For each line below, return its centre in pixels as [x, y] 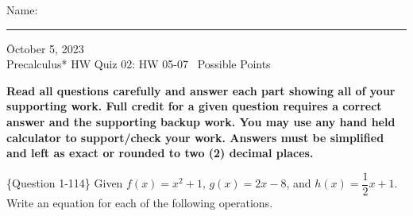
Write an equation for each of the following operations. [140, 202]
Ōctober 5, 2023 [45, 48]
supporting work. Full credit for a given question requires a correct [194, 106]
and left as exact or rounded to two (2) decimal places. [160, 153]
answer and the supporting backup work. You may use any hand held [201, 121]
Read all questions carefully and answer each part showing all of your [201, 90]
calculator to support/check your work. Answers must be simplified [195, 137]
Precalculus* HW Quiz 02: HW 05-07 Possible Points [139, 64]
